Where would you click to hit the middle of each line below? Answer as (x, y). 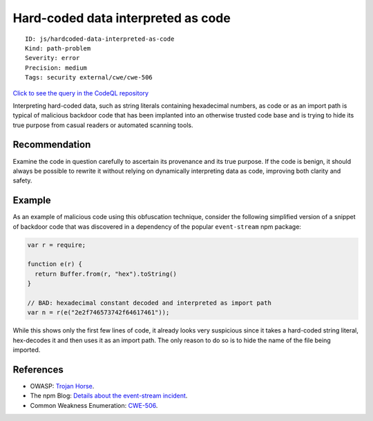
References (38, 369)
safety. (22, 180)
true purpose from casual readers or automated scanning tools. (103, 125)
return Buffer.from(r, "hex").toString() (106, 274)
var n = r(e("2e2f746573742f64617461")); (98, 312)
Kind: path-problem (58, 48)
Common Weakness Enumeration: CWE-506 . (94, 405)
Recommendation (52, 145)
